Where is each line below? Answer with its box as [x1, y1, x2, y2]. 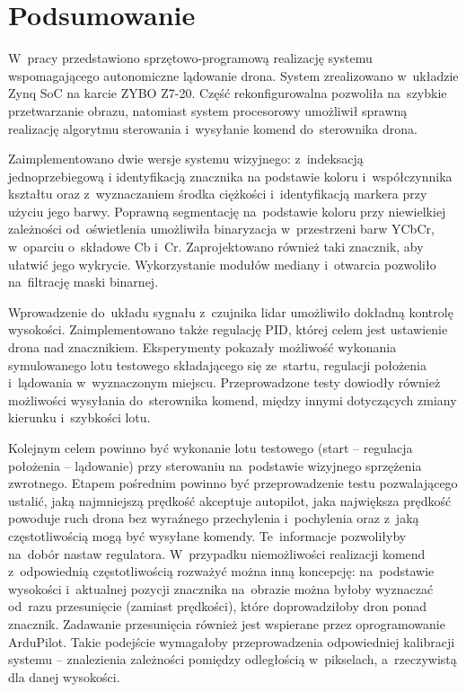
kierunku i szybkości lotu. [8, 408, 151, 427]
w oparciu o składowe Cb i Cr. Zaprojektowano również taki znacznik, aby [8, 237, 424, 256]
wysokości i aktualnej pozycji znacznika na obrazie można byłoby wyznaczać [8, 579, 434, 598]
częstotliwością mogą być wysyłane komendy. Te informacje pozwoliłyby [8, 526, 407, 545]
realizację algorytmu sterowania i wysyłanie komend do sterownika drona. [8, 119, 418, 138]
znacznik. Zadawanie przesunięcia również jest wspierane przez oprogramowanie [8, 614, 445, 633]
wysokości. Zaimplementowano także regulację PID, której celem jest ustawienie [8, 320, 448, 339]
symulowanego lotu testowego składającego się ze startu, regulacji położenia [8, 355, 426, 374]
